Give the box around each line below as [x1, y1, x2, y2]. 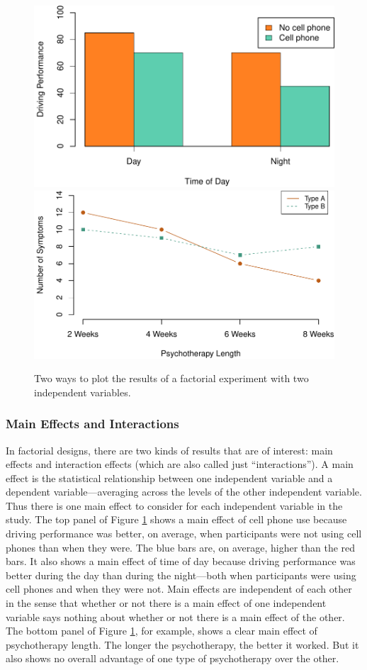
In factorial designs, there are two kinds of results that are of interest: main [6, 442, 333, 457]
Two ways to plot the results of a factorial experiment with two [34, 371, 309, 386]
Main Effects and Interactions [6, 415, 179, 432]
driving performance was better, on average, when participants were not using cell [6, 526, 362, 541]
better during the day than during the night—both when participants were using [6, 567, 356, 582]
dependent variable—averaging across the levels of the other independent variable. [6, 484, 362, 499]
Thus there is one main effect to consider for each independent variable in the [6, 498, 343, 513]
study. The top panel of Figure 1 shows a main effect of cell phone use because [6, 512, 347, 527]
